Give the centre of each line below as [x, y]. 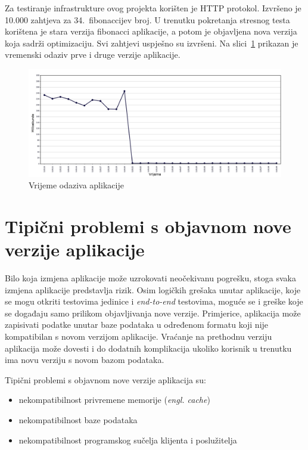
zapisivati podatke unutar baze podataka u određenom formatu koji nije [137, 325]
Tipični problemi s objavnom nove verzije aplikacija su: [105, 379]
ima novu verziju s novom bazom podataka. [85, 360]
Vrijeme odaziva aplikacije [76, 185]
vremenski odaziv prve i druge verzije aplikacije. [93, 55]
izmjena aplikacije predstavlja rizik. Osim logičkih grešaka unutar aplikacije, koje [153, 289]
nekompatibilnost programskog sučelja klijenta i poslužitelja [128, 440]
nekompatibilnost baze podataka [78, 419]
